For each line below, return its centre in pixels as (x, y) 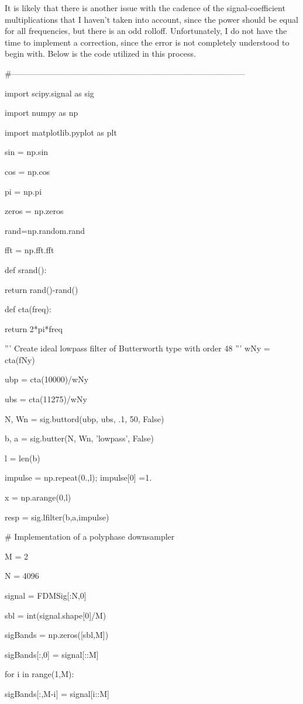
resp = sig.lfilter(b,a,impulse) (57, 517)
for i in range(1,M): (39, 674)
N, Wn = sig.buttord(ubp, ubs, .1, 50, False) (85, 418)
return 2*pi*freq (34, 328)
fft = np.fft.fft (30, 250)
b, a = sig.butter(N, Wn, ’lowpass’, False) (79, 438)
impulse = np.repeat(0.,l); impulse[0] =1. (78, 477)
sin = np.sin (27, 152)
